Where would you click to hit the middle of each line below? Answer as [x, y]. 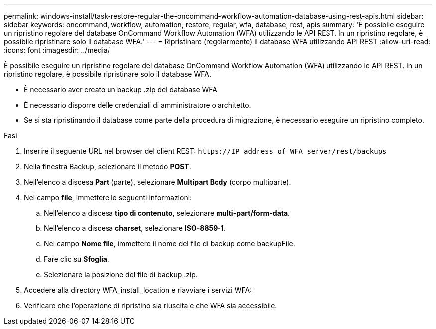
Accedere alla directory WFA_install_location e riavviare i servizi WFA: [138, 290]
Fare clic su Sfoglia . [76, 259]
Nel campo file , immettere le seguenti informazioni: [108, 197]
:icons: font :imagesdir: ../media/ [57, 50]
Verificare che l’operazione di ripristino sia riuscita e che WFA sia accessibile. [151, 305]
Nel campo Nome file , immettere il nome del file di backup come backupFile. [169, 244]
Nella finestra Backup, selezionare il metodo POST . [108, 166]
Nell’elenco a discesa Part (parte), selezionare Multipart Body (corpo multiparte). [158, 182]
